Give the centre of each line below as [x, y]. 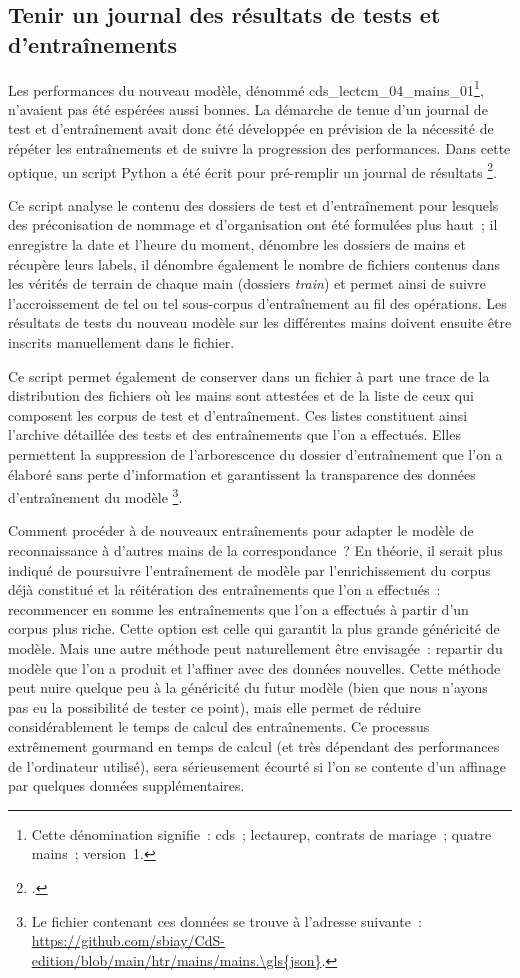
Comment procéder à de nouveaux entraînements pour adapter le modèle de [241, 530]
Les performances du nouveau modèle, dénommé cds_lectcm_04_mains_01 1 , [246, 88]
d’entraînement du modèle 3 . [95, 495]
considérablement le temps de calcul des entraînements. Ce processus [219, 726]
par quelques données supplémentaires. [126, 785]
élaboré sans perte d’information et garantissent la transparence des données [242, 473]
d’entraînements [93, 43]
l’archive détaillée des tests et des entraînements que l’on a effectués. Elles [234, 434]
